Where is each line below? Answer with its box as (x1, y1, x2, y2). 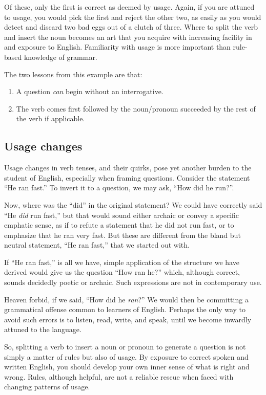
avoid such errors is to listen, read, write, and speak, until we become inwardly (4, 314, 252, 324)
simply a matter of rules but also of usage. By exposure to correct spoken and (4, 351, 249, 362)
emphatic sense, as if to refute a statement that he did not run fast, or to (4, 220, 234, 230)
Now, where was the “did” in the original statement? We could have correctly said (4, 199, 262, 210)
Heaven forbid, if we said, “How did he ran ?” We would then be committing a (4, 294, 249, 304)
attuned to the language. (4, 324, 81, 335)
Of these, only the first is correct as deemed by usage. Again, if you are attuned (4, 2, 255, 12)
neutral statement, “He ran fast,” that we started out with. (4, 239, 190, 250)
